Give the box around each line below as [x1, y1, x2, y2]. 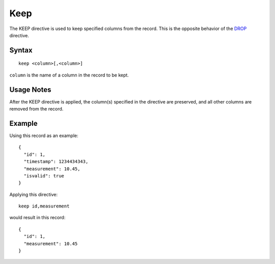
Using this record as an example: [9, 133, 78, 139]
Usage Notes [9, 85, 51, 94]
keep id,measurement [18, 203, 70, 209]
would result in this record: [9, 215, 66, 221]
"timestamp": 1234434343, [23, 159, 89, 165]
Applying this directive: [9, 191, 58, 197]
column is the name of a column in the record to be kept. [9, 72, 129, 78]
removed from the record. [9, 106, 64, 112]
